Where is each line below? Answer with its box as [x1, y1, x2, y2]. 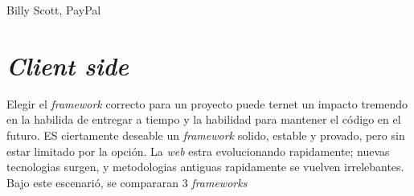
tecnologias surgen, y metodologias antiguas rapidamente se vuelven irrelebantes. [6, 158, 404, 175]
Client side [6, 48, 129, 82]
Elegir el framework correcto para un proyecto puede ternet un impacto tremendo [6, 95, 408, 112]
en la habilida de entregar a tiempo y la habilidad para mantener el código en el [6, 111, 401, 128]
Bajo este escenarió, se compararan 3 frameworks [6, 174, 248, 190]
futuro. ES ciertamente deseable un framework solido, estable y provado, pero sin [6, 126, 405, 143]
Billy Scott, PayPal [6, 2, 101, 18]
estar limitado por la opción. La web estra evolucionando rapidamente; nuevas [6, 142, 390, 159]
